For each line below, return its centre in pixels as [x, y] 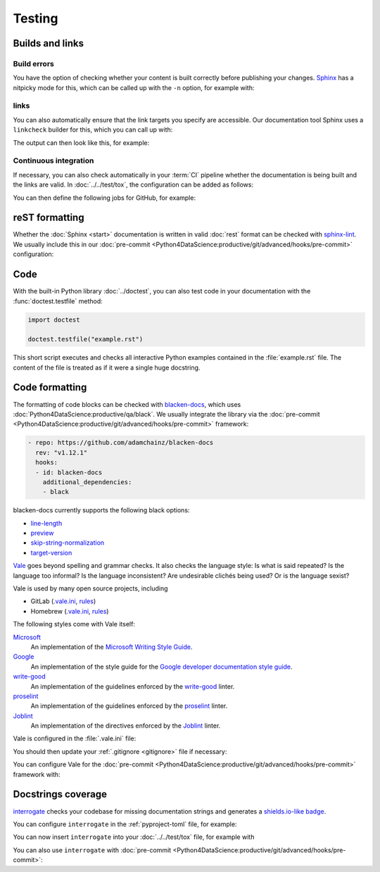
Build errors [33, 63]
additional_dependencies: [87, 482]
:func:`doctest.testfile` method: [58, 301]
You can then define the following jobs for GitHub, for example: [104, 198]
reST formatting [49, 218]
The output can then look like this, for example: [81, 143]
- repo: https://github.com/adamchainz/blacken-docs [121, 443]
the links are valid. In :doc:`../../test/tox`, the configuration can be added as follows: [133, 185]
